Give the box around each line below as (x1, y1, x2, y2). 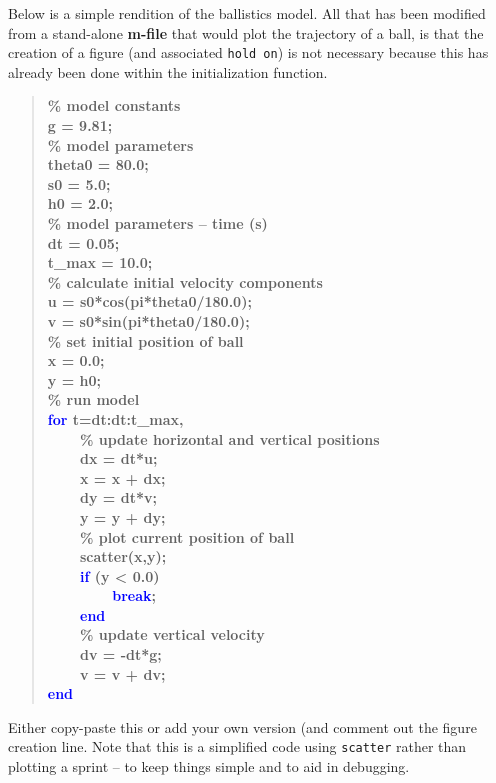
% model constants (47, 95, 181, 116)
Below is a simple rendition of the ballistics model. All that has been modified (8, 3, 486, 23)
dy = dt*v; (79, 487, 157, 508)
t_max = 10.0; (47, 252, 153, 273)
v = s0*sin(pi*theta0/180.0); (47, 310, 250, 331)
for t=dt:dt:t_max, (47, 408, 184, 429)
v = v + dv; (79, 663, 166, 684)
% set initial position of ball (47, 330, 244, 351)
